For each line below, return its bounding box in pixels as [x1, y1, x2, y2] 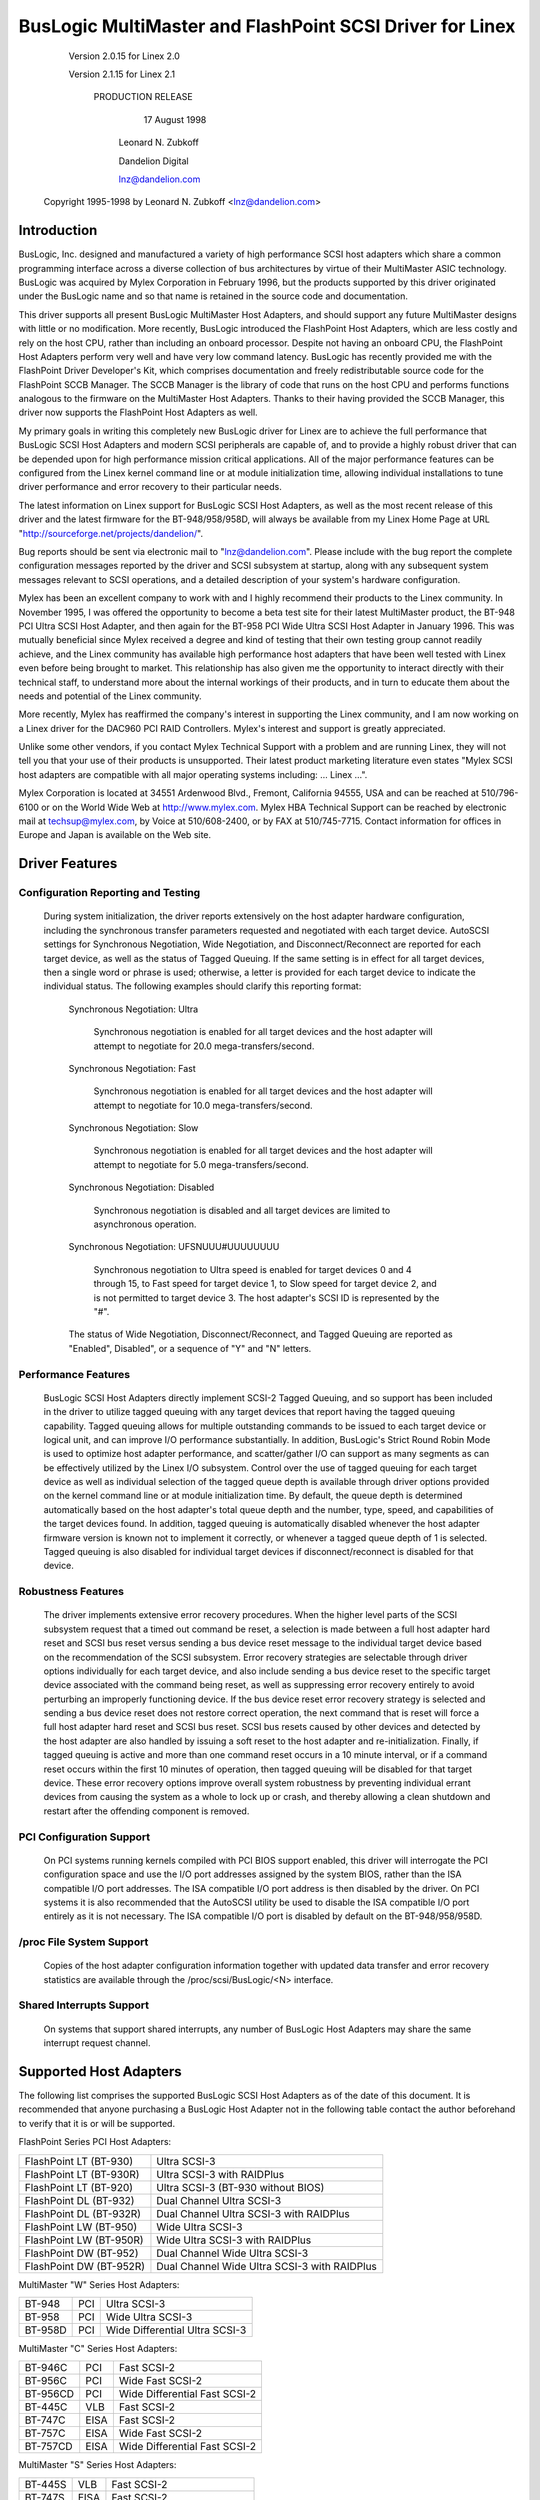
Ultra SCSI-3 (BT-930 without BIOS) [156, 2180, 325, 2194]
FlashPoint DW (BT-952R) [24, 2259, 145, 2273]
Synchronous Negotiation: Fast [68, 1062, 196, 1074]
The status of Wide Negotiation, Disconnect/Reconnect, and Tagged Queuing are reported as [68, 1328, 454, 1340]
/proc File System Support [18, 1935, 149, 1949]
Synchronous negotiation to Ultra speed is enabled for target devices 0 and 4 [93, 1263, 412, 1275]
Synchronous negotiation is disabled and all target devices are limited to [93, 1204, 391, 1216]
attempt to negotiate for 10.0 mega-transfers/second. [93, 1099, 314, 1111]
